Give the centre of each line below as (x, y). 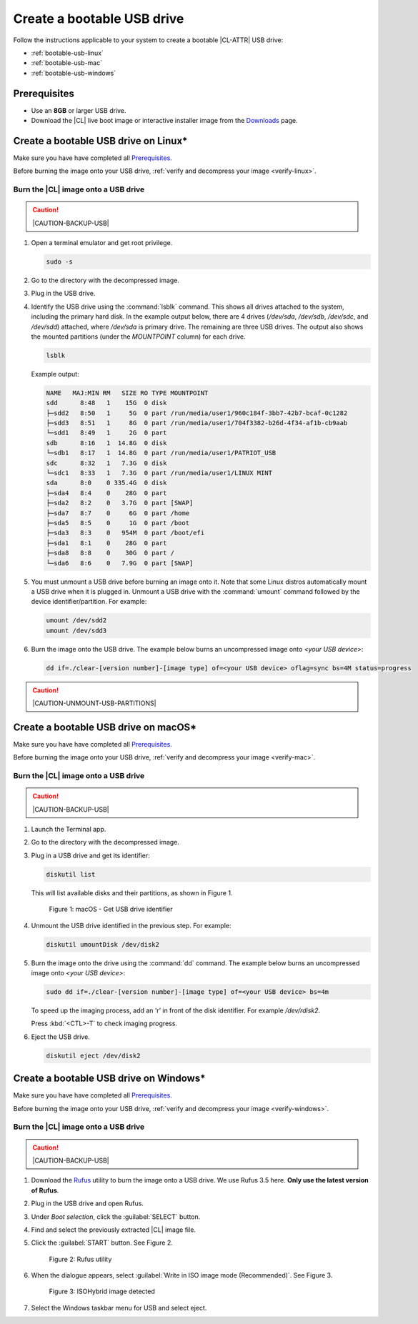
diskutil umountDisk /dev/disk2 (103, 944)
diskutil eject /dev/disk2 (93, 1055)
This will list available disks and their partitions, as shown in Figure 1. (132, 892)
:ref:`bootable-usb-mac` (67, 63)
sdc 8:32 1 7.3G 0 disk (106, 463)
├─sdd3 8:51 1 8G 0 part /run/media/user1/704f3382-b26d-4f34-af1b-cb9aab (197, 423)
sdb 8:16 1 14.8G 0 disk (106, 443)
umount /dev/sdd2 (76, 621)
